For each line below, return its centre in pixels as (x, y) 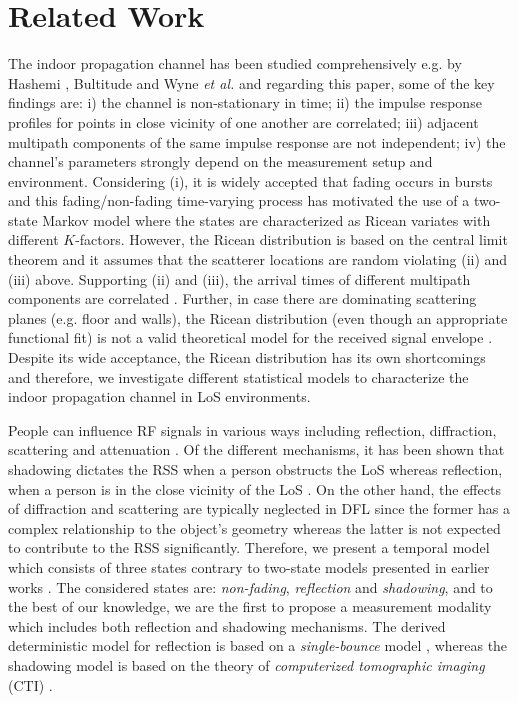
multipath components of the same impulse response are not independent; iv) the (257, 141)
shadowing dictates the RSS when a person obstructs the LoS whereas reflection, (255, 469)
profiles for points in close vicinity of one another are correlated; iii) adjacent (243, 121)
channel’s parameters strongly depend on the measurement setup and (220, 161)
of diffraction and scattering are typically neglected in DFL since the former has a (259, 508)
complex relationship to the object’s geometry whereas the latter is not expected (254, 527)
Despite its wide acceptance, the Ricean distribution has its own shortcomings (247, 357)
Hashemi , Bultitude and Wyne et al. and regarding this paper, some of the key (251, 82)
